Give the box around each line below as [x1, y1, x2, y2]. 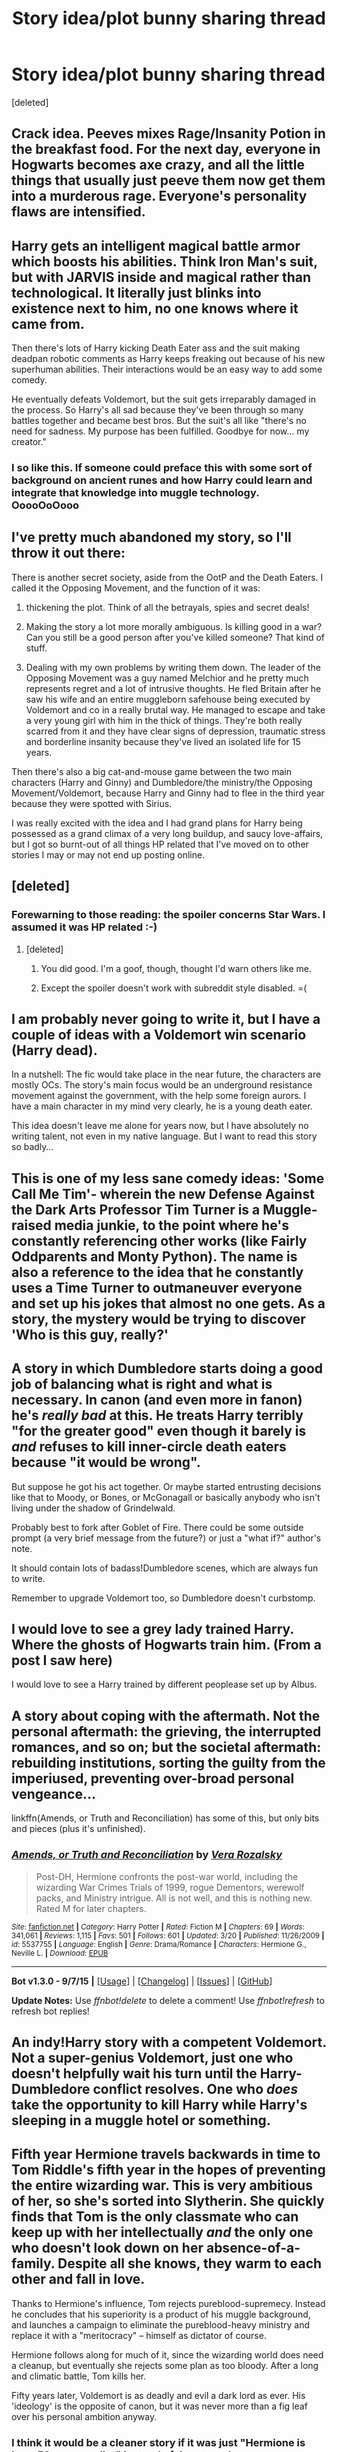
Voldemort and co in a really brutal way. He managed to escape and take [25, 703, 326, 716]
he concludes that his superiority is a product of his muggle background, [11, 2308, 311, 2320]
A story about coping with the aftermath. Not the [11, 1707, 321, 1724]
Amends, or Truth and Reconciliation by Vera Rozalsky [11, 1848, 283, 1862]
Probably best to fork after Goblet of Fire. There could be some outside [11, 1521, 304, 1533]
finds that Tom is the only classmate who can [11, 2208, 299, 2226]
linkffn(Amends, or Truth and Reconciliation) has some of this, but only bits [11, 1812, 320, 1824]
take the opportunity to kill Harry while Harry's [11, 2096, 308, 2113]
